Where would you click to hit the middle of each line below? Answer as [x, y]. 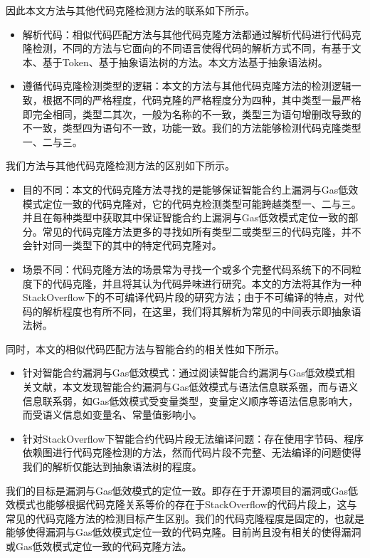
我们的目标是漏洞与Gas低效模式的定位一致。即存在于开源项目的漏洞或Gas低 [182, 490]
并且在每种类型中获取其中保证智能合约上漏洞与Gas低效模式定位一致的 [185, 217]
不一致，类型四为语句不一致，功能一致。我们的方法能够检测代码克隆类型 [192, 128]
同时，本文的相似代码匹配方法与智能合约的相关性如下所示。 [145, 348]
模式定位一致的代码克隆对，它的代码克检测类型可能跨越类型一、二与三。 [192, 203]
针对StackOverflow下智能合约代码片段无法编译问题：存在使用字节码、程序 [193, 438]
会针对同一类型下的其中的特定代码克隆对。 [122, 245]
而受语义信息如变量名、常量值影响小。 [112, 415]
